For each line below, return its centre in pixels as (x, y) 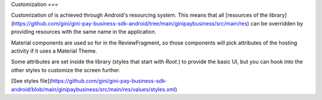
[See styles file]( (31, 81)
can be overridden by (277, 23)
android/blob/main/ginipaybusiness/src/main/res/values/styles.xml (93, 89)
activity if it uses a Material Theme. (54, 51)
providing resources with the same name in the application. (84, 32)
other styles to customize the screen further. (66, 70)
